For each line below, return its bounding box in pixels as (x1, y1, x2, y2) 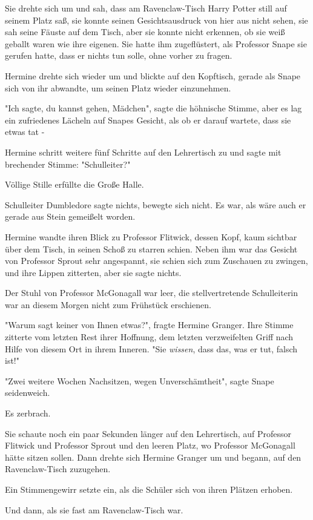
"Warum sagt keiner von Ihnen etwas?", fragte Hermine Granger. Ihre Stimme (5, 318, 294, 331)
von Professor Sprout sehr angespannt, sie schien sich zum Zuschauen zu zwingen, (5, 254, 308, 267)
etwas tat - (5, 125, 45, 138)
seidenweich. (5, 386, 50, 399)
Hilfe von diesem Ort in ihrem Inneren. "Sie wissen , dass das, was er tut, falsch (5, 342, 298, 355)
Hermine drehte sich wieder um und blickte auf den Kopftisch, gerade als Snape (5, 69, 301, 82)
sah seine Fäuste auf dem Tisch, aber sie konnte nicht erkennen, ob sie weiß (5, 25, 285, 38)
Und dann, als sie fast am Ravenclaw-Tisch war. (5, 503, 183, 516)
